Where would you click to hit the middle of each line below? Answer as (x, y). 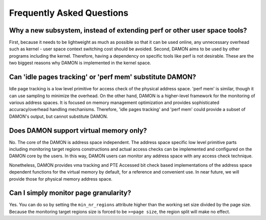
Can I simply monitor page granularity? (70, 193)
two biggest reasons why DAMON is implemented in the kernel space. (80, 63)
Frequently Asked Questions (69, 13)
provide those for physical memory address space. (61, 179)
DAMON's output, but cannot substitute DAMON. (59, 116)
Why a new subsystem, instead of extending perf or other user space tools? (128, 30)
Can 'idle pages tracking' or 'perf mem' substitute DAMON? (103, 77)
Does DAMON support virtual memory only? (78, 130)
